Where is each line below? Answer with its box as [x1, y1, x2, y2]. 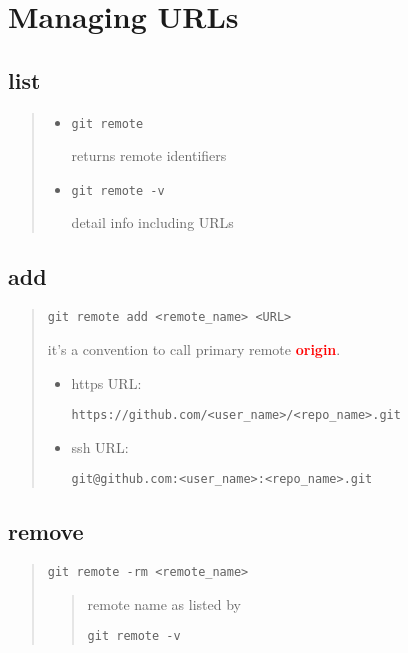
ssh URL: [71, 436, 129, 457]
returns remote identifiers [71, 145, 227, 166]
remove [8, 516, 84, 547]
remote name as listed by [87, 593, 241, 614]
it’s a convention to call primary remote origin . [47, 338, 341, 359]
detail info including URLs [71, 212, 234, 233]
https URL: [71, 372, 142, 393]
